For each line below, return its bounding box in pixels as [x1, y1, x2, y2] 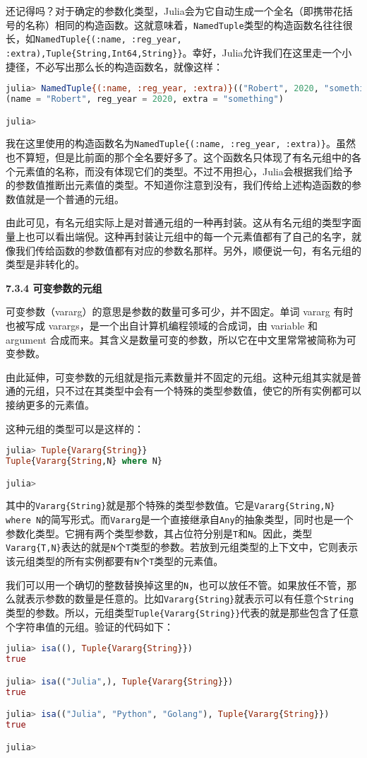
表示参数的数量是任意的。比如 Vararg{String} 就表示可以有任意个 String [25, 591, 354, 606]
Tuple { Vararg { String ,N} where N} [6, 456, 162, 467]
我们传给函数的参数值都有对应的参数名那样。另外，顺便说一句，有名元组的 [15, 243, 361, 257]
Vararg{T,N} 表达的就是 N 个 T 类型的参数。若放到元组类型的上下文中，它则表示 [6, 540, 359, 554]
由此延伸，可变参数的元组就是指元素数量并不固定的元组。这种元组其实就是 [6, 369, 351, 384]
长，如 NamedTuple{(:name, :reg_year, [6, 31, 182, 46]
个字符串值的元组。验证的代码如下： [6, 619, 174, 634]
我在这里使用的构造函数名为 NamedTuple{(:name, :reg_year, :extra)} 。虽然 [6, 136, 356, 151]
